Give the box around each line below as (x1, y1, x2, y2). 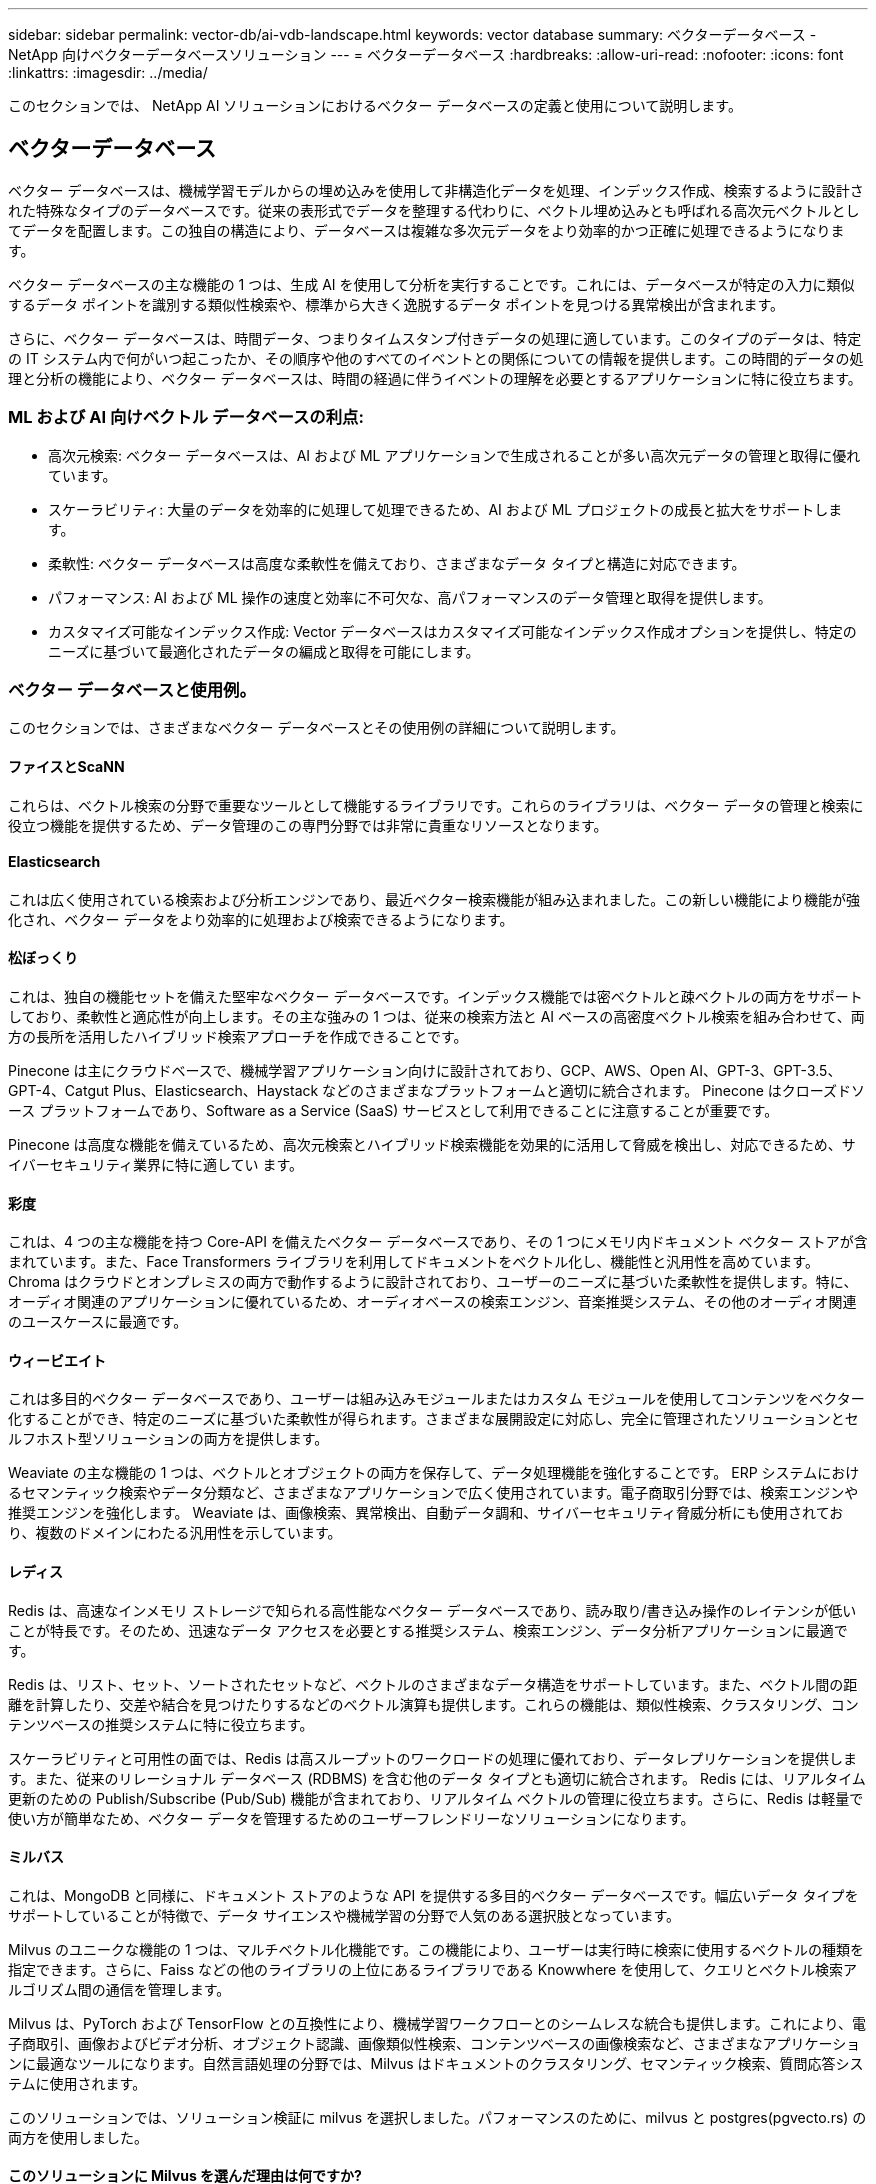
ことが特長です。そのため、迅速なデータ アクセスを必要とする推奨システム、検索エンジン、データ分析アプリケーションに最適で (8, 1621, 848, 1639)
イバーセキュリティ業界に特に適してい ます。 (8, 1156, 303, 1173)
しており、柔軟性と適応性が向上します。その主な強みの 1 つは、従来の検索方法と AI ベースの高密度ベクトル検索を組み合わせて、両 (8, 1008, 865, 1025)
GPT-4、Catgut (8, 1082, 109, 1099)
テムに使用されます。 (8, 2074, 147, 2092)
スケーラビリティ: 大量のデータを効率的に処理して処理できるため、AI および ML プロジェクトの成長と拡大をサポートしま (48, 500, 843, 518)
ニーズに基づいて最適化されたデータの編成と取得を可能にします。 (48, 642, 480, 660)
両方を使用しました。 (8, 2128, 148, 2146)
